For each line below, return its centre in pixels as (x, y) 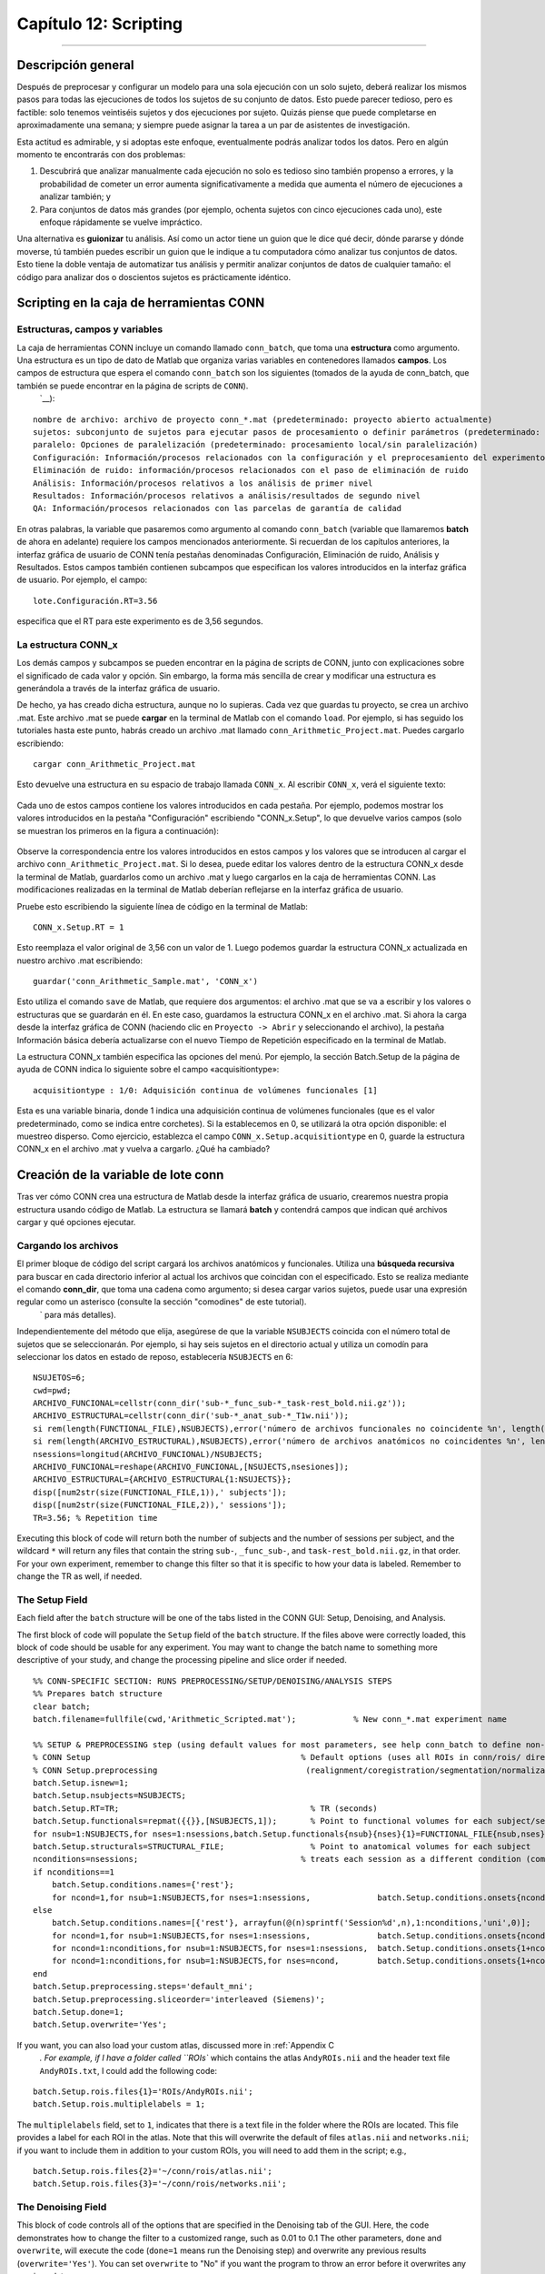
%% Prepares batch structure (98, 1694)
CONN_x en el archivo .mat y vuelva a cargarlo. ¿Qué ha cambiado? (144, 1149)
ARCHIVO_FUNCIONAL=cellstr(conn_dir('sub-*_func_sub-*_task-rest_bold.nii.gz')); (220, 1404)
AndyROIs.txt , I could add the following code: (129, 2070)
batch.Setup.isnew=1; (81, 1783)
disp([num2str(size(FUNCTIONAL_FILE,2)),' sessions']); (160, 1505)
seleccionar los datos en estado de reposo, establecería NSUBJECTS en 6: (155, 1356)
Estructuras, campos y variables (90, 329)
